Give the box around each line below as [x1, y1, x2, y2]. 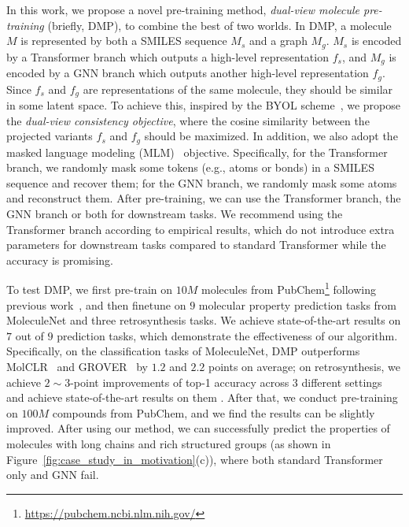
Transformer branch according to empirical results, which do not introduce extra [6, 221, 395, 237]
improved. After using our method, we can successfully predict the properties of [6, 420, 390, 436]
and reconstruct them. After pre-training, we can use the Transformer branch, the [6, 190, 401, 206]
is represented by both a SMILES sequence [20, 32, 227, 49]
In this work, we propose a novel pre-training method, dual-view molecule [6, 2, 359, 17]
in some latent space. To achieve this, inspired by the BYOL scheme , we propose [6, 97, 400, 113]
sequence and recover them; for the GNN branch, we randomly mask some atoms [6, 174, 397, 191]
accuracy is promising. [6, 251, 113, 268]
